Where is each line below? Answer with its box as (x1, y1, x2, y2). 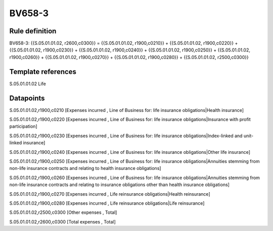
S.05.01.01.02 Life (9, 81, 47, 87)
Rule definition (9, 27, 57, 35)
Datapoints (9, 94, 45, 102)
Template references (9, 67, 77, 76)
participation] (9, 124, 37, 130)
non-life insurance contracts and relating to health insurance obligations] (9, 165, 161, 171)
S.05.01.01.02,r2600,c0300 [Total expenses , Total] (9, 218, 116, 224)
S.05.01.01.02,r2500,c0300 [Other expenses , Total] (9, 209, 117, 215)
